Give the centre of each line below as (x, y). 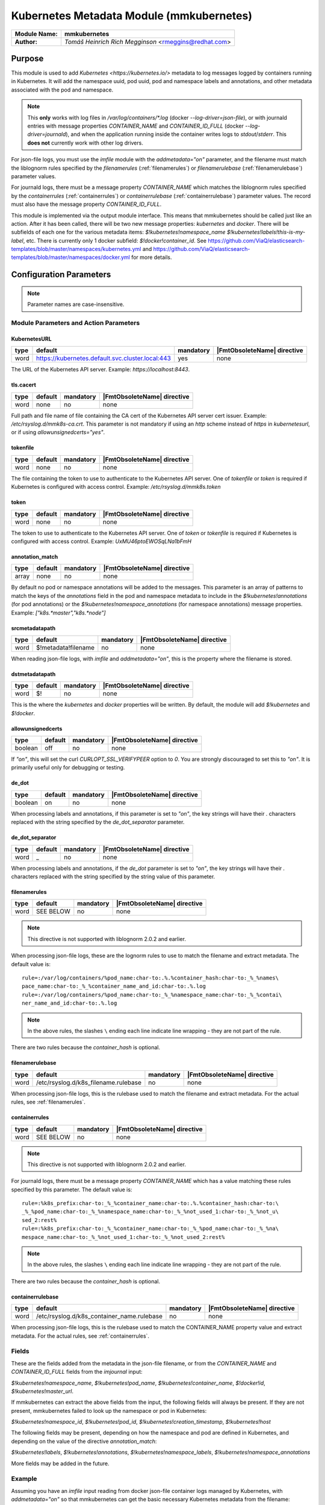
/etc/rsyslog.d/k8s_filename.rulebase (89, 1082)
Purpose (27, 58)
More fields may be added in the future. (60, 1463)
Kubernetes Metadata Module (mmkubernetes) (132, 16)
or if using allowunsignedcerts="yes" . (58, 432)
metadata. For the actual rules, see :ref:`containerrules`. (80, 1336)
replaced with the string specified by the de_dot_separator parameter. (98, 822)
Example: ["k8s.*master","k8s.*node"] (58, 613)
